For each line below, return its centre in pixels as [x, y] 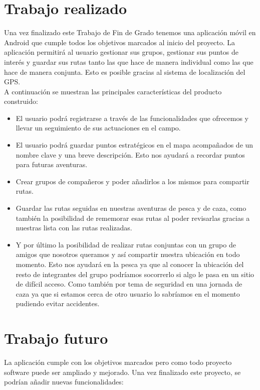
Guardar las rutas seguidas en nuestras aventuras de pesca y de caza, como [131, 208]
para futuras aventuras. [52, 164]
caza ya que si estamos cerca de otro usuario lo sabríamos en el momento [128, 293]
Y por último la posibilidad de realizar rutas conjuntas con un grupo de [126, 244]
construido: [21, 101]
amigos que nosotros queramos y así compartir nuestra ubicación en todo [128, 254]
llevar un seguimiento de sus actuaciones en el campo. [98, 128]
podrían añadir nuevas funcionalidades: [64, 382]
